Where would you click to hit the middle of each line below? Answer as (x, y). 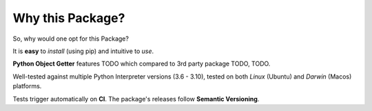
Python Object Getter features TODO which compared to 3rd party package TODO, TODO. (142, 64)
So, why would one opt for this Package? (71, 39)
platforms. (27, 86)
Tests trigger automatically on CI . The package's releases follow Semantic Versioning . (136, 99)
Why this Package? (69, 18)
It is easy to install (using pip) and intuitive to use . (83, 51)
